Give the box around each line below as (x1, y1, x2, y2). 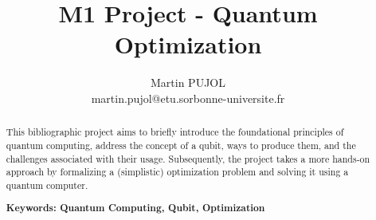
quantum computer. (6, 178, 88, 191)
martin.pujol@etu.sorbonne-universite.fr (91, 89, 285, 106)
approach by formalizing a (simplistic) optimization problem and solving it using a (6, 165, 349, 179)
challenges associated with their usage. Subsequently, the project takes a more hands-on (6, 151, 370, 165)
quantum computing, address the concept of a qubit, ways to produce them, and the (6, 138, 356, 151)
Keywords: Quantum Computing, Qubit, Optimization (6, 201, 265, 215)
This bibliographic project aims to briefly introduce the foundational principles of (6, 125, 344, 139)
